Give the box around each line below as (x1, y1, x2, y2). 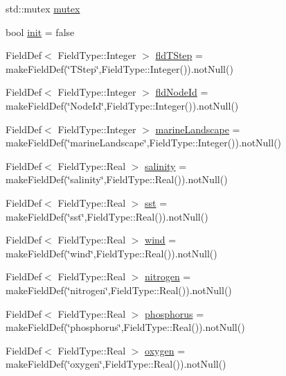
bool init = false (6, 24, 75, 39)
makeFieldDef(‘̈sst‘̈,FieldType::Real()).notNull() (6, 209, 208, 223)
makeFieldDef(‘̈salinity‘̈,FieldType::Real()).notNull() (6, 172, 228, 187)
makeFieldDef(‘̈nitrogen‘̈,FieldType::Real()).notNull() (6, 282, 232, 297)
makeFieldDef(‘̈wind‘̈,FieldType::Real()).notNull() (6, 246, 217, 260)
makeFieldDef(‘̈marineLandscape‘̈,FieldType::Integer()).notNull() (6, 135, 282, 150)
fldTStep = (155, 48, 203, 62)
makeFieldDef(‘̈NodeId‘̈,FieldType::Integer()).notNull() (6, 98, 239, 112)
